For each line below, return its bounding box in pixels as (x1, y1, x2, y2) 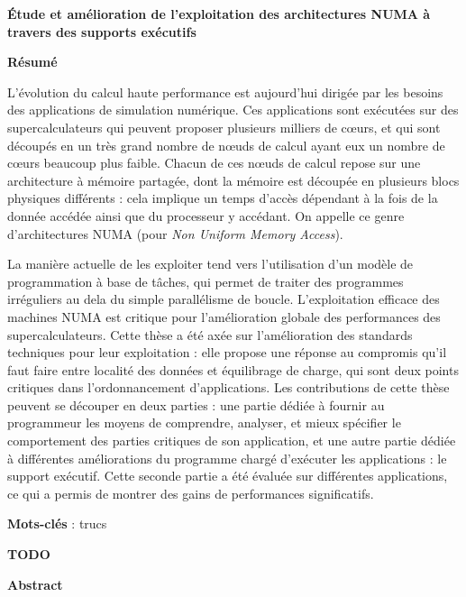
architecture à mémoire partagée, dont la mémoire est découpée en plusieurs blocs (7, 170, 460, 189)
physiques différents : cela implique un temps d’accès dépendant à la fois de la (7, 188, 438, 207)
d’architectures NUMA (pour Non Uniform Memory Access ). (7, 224, 343, 243)
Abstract (7, 574, 63, 593)
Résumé (7, 52, 58, 71)
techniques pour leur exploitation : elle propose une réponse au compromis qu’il (7, 343, 447, 362)
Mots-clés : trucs (7, 514, 107, 533)
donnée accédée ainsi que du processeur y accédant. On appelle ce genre (7, 206, 405, 225)
